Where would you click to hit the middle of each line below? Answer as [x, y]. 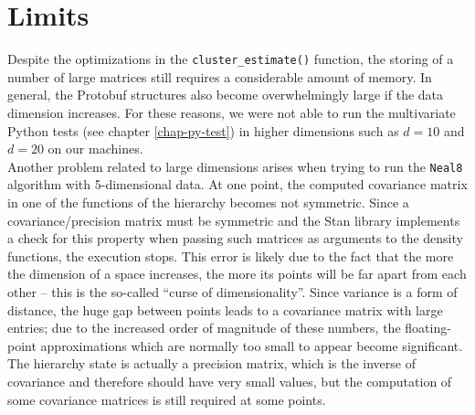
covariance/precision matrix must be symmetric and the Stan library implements [234, 220]
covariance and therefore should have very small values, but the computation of [230, 381]
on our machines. [95, 149]
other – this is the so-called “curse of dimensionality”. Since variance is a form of [232, 291]
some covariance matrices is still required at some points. [167, 399]
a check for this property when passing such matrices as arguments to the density [235, 238]
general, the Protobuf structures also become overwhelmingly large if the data [226, 95]
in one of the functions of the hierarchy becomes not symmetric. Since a [208, 202]
